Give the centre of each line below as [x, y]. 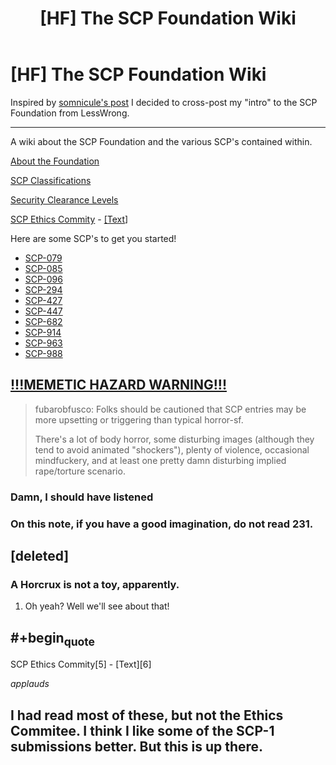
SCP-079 [43, 258]
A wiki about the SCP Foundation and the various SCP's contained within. [161, 141]
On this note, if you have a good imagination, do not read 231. [162, 524]
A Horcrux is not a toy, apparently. [95, 584]
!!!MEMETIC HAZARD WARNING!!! [118, 385]
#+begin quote [52, 639]
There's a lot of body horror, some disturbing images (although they [174, 439]
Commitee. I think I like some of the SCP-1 [142, 730]
